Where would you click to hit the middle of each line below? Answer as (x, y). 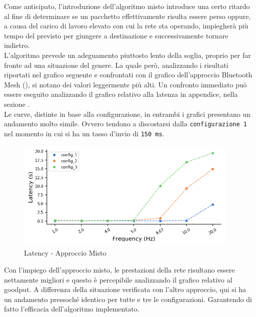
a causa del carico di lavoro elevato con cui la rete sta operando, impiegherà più (126, 26)
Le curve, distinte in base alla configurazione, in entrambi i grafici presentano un (127, 114)
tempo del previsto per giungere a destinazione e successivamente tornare (116, 35)
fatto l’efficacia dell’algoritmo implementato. (72, 309)
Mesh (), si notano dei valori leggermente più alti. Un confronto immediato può (125, 84)
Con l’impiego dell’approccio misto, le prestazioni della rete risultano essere (119, 270)
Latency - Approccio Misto (65, 253)
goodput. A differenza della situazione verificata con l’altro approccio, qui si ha (125, 289)
